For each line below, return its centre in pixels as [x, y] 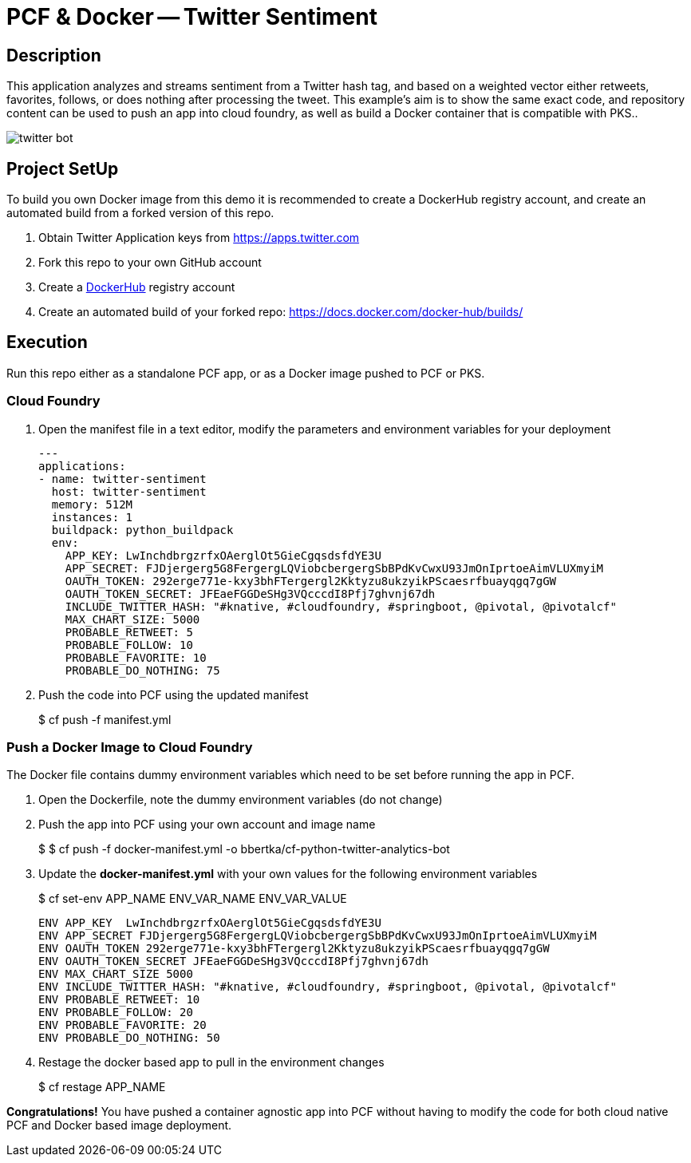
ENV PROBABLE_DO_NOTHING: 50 [129, 1038]
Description [54, 55]
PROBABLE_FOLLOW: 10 [129, 645]
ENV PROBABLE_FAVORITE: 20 [122, 1025]
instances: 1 [92, 517]
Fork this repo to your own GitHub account [150, 263]
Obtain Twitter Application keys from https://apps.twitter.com [199, 238]
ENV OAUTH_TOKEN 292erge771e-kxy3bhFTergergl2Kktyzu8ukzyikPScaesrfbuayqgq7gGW [294, 949]
